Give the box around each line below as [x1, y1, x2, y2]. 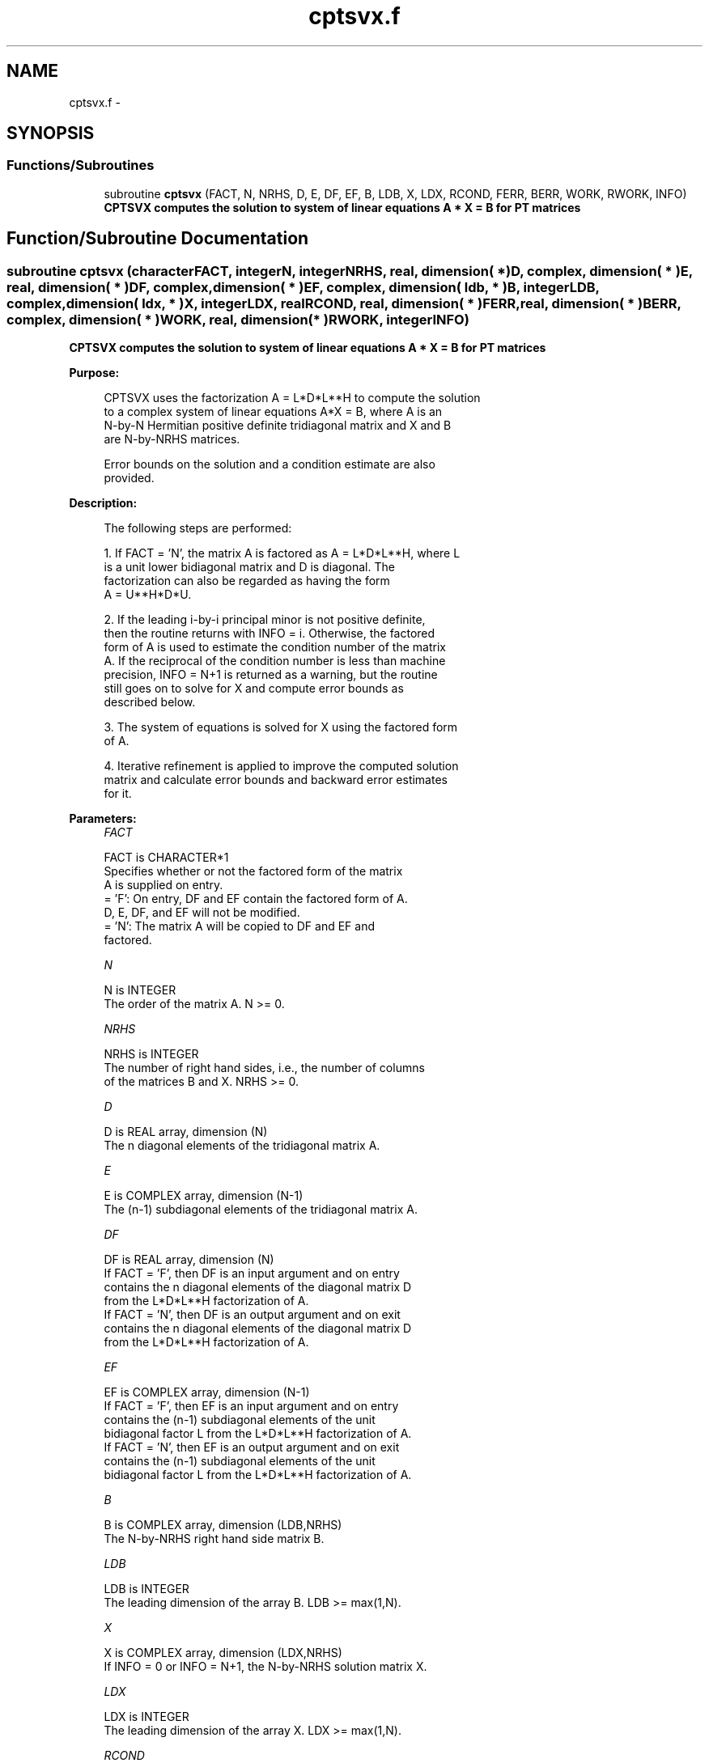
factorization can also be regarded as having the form [104, 574, 390, 588]
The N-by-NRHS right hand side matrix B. [104, 1532, 325, 1546]
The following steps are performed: [104, 521, 292, 536]
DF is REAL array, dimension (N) [104, 1252, 274, 1267]
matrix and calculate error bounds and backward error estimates [104, 773, 448, 787]
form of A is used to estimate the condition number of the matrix [104, 640, 446, 655]
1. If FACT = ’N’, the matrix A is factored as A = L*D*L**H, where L [104, 546, 461, 561]
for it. [104, 786, 132, 801]
